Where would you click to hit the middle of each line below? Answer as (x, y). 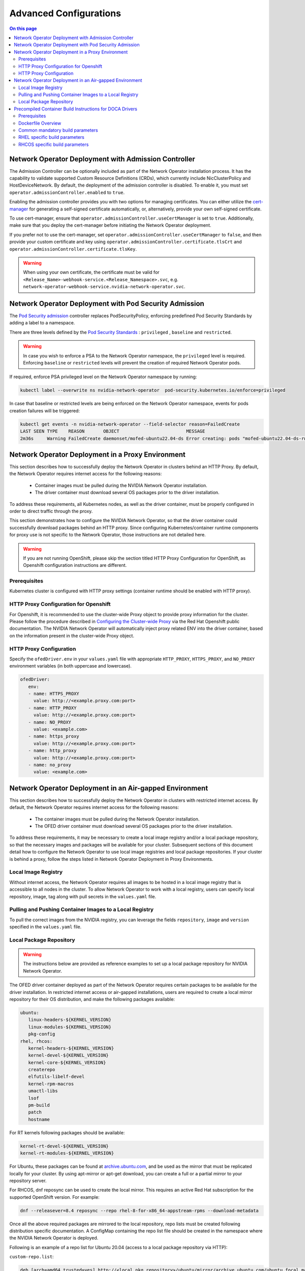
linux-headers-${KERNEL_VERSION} (70, 1020)
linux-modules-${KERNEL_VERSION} (70, 1027)
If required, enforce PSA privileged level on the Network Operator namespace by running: (103, 377)
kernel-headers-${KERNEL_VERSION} (71, 1048)
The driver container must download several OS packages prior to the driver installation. (127, 493)
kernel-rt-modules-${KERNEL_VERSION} (67, 1153)
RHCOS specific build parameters (54, 144)
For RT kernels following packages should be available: (67, 1132)
